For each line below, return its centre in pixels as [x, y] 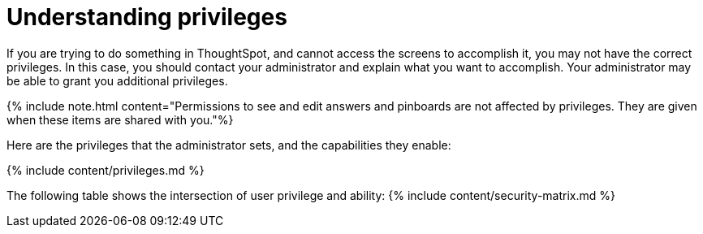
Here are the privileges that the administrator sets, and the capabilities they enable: [229, 145]
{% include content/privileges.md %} [106, 170]
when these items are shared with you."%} [120, 119]
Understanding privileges [147, 17]
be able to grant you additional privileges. [117, 80]
